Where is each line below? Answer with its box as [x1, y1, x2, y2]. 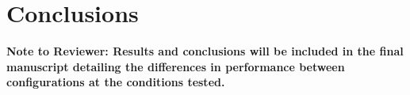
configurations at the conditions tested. [6, 74, 225, 90]
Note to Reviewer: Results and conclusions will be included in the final [6, 43, 404, 59]
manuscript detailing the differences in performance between [6, 58, 345, 74]
